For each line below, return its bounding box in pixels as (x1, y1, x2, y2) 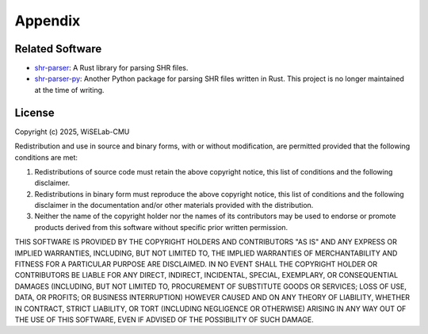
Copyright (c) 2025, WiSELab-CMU (14, 127, 130, 136)
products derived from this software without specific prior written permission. (34, 222, 289, 232)
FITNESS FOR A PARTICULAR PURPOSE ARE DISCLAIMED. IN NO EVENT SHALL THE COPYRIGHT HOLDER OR (14, 259, 378, 269)
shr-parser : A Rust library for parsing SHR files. (34, 63, 189, 73)
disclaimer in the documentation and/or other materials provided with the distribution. (34, 201, 314, 210)
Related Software (14, 42, 102, 56)
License (14, 106, 55, 119)
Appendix (14, 12, 81, 29)
